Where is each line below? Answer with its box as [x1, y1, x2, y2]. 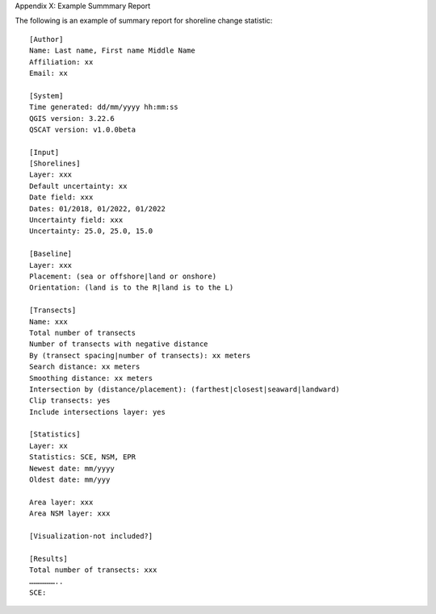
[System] [29, 91, 64, 100]
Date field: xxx [29, 193, 94, 202]
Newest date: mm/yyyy [29, 464, 115, 473]
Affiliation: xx [29, 57, 94, 66]
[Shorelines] [29, 159, 81, 169]
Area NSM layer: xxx [29, 509, 111, 518]
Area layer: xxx [29, 497, 94, 507]
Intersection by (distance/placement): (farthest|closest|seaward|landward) [29, 384, 341, 394]
